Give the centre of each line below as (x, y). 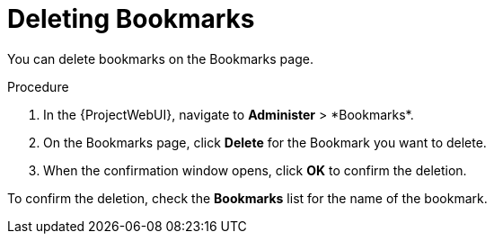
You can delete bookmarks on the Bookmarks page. (160, 58)
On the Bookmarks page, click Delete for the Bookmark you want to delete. (265, 142)
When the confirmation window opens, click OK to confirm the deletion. (255, 170)
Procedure (38, 86)
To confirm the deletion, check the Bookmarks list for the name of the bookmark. (247, 198)
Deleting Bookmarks (131, 19)
